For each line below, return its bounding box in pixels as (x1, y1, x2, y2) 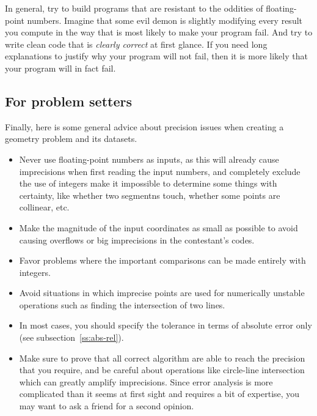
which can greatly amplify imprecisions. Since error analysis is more (19, 375, 273, 388)
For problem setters (5, 91, 132, 110)
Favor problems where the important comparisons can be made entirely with (19, 254, 306, 267)
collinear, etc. (19, 201, 70, 214)
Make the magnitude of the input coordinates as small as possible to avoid (19, 221, 298, 234)
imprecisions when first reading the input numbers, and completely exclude (19, 165, 301, 177)
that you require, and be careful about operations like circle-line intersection (19, 363, 305, 376)
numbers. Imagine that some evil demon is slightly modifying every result (27, 13, 303, 26)
